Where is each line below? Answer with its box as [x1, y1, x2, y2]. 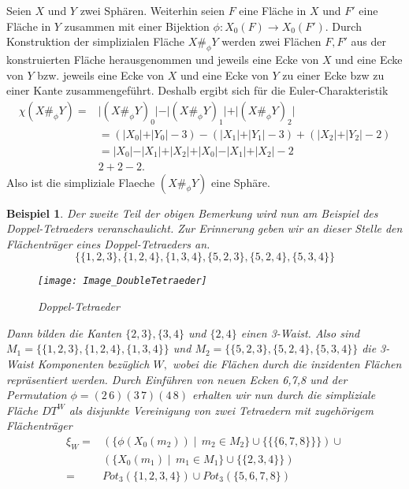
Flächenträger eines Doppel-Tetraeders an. [6, 235, 210, 252]
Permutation [6, 386, 67, 403]
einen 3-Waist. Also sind [240, 324, 360, 341]
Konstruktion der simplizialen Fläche [6, 33, 185, 50]
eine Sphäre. [211, 174, 270, 190]
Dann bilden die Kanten [6, 324, 122, 341]
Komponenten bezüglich [37, 355, 150, 371]
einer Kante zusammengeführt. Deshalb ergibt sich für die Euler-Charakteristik [6, 82, 389, 99]
